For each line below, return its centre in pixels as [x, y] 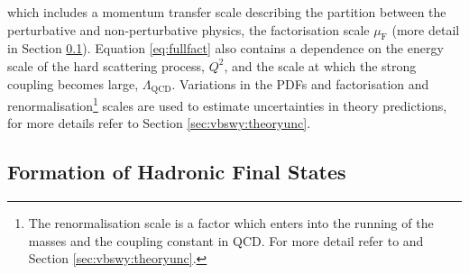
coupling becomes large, [73, 83]
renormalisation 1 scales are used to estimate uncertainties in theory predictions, [227, 104]
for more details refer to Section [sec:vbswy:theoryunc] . [159, 123]
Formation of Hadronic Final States [177, 172]
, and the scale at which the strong [320, 65]
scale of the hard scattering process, [106, 65]
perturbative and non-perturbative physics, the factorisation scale [189, 29]
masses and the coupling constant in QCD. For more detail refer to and [226, 240]
